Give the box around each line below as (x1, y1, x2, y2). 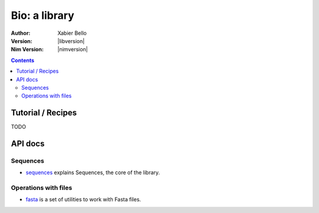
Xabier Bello (57, 30, 87, 37)
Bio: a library (11, 9, 74, 22)
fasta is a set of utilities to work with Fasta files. (25, 196, 141, 203)
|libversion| (57, 37, 85, 44)
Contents (11, 57, 35, 64)
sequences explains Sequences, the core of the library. (25, 169, 160, 176)
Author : (11, 30, 31, 37)
